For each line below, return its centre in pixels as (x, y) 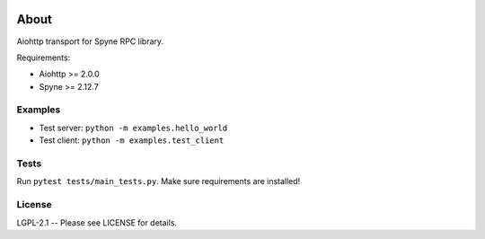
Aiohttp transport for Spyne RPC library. (90, 41)
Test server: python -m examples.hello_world (133, 128)
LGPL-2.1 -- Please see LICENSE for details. (97, 222)
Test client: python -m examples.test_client (132, 140)
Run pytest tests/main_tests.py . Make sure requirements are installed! (159, 181)
